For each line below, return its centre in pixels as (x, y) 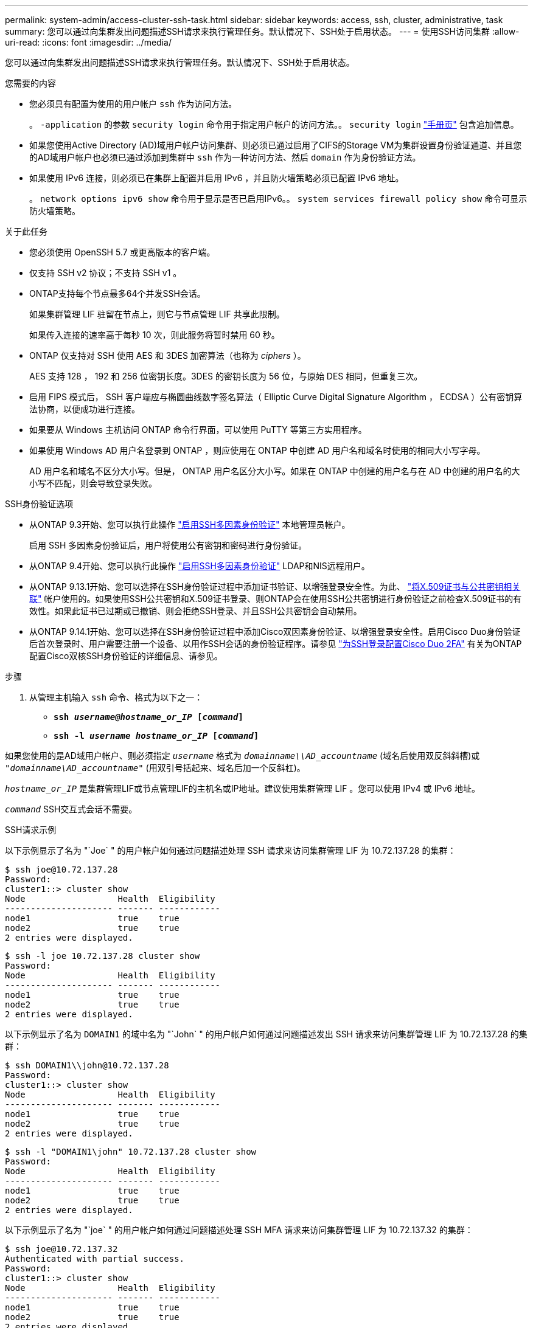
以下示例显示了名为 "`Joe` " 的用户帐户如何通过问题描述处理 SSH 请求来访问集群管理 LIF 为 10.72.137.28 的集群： (231, 850)
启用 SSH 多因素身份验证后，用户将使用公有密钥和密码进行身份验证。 (168, 545)
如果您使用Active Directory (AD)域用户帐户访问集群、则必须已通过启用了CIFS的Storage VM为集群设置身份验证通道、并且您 (276, 145)
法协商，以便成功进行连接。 (85, 409)
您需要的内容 (30, 83)
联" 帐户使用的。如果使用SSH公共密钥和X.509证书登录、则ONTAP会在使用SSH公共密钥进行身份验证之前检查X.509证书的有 (276, 599)
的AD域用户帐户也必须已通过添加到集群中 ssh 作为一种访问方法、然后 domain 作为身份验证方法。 (225, 157)
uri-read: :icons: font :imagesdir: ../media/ (88, 42)
